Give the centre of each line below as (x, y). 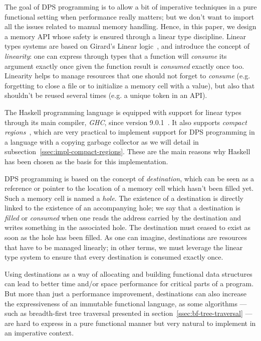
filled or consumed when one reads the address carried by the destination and (123, 217)
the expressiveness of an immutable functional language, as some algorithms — (126, 303)
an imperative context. (39, 333)
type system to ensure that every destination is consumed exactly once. (114, 257)
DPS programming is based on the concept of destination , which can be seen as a (129, 178)
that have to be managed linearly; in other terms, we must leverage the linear (124, 247)
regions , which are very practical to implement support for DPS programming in (130, 132)
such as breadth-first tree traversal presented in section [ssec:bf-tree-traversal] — (128, 313)
